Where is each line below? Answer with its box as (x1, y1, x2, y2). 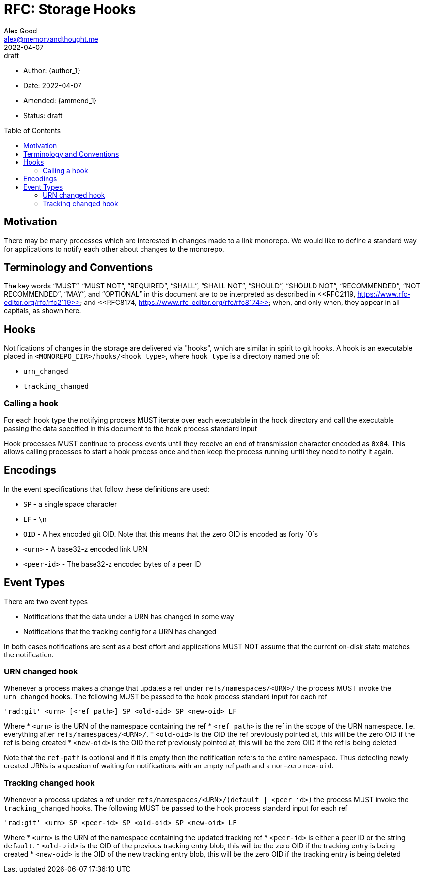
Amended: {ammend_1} (23, 96, 97, 105)
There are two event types (4, 597, 88, 606)
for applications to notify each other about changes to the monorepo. (4, 244, 224, 253)
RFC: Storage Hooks (4, 1, 136, 17)
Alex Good (4, 26, 37, 35)
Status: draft (23, 111, 63, 120)
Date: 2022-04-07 (23, 81, 82, 90)
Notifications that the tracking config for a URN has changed (23, 627, 217, 636)
